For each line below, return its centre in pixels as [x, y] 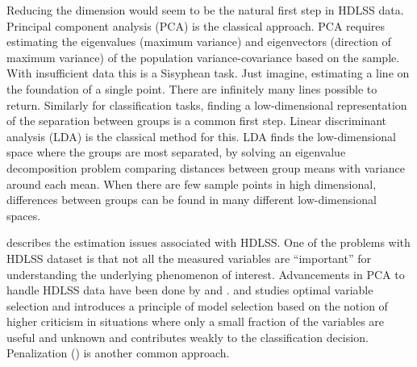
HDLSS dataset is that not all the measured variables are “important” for [189, 258]
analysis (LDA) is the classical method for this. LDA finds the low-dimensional [201, 136]
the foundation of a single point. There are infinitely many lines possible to [192, 88]
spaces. [24, 215]
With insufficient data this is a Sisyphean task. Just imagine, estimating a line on [208, 73]
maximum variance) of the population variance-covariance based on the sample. [203, 57]
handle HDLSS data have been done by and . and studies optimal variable [190, 290]
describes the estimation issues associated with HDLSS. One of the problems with [208, 242]
